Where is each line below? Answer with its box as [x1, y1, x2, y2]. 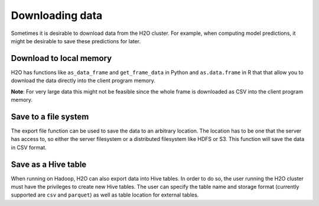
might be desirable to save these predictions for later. [11, 37, 141, 44]
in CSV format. [11, 144, 47, 151]
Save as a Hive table [11, 159, 87, 169]
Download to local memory [11, 53, 112, 63]
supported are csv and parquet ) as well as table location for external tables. [11, 191, 199, 198]
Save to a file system [11, 111, 89, 121]
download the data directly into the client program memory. [11, 77, 156, 84]
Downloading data [11, 9, 103, 22]
